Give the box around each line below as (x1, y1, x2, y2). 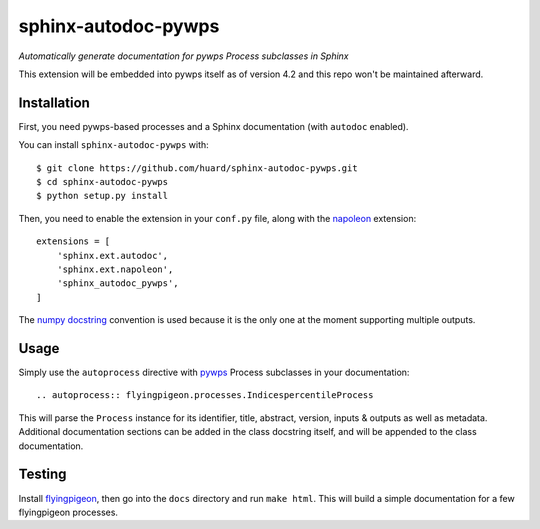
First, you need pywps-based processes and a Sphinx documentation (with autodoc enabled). (18, 120, 409, 132)
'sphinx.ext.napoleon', (56, 263, 174, 275)
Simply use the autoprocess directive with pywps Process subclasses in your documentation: (18, 366, 410, 379)
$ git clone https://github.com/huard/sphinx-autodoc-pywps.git (36, 162, 359, 174)
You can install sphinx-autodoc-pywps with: (18, 139, 209, 151)
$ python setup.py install (36, 190, 169, 202)
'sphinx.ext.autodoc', (56, 250, 169, 261)
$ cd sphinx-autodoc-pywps (36, 176, 169, 188)
